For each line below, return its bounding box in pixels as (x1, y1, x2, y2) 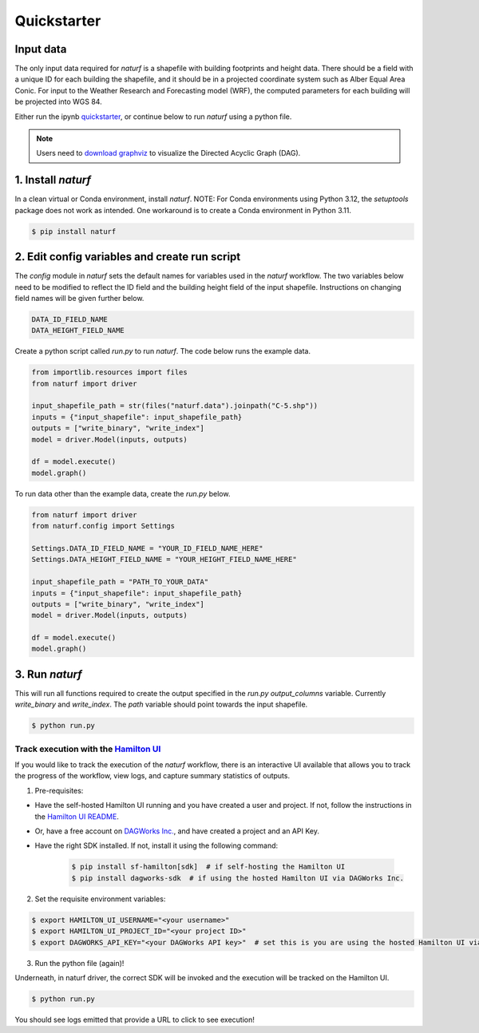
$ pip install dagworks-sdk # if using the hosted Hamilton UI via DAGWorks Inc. (71, 873, 405, 882)
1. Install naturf (14, 173, 92, 187)
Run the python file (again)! (34, 958, 125, 968)
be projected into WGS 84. (14, 97, 103, 107)
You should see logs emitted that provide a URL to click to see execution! (14, 1015, 255, 1024)
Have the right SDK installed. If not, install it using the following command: (34, 841, 279, 850)
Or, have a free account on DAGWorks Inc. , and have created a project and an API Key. (34, 826, 319, 836)
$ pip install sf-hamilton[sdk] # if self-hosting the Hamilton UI (71, 862, 346, 872)
